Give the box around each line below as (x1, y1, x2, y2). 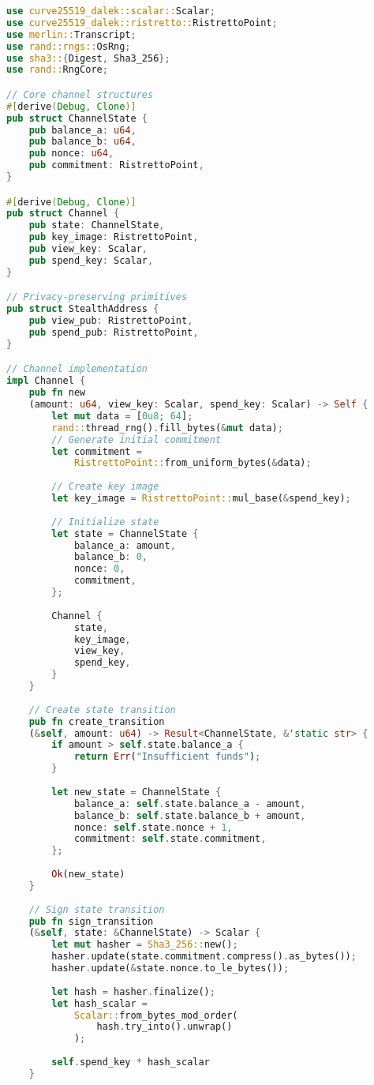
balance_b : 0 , (73, 551, 148, 563)
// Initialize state (51, 516, 159, 527)
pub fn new (28, 387, 86, 399)
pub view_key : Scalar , (28, 243, 148, 255)
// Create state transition (28, 704, 176, 715)
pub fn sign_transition (28, 915, 154, 927)
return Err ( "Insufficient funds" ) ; (73, 751, 261, 763)
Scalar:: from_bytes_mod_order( (73, 1009, 238, 1021)
